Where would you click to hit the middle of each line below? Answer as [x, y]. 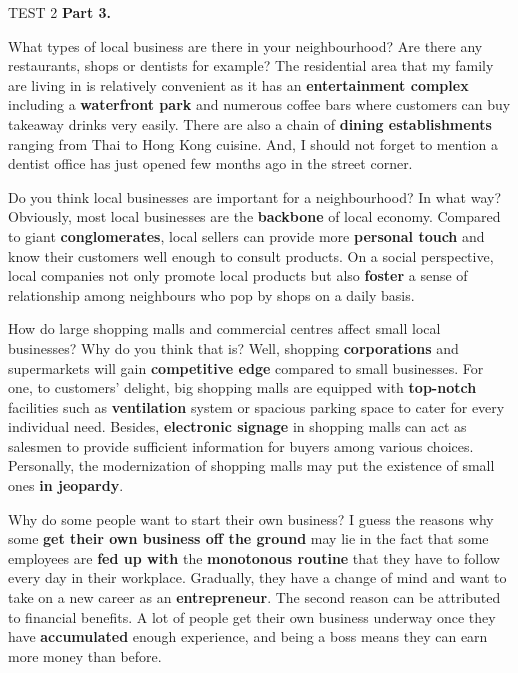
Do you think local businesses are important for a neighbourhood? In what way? [255, 196]
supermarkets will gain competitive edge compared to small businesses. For [246, 367]
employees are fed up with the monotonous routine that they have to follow [254, 557]
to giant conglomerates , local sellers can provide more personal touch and [246, 235]
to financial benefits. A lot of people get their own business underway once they [252, 616]
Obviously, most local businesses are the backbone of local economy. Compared [254, 216]
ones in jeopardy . [66, 485]
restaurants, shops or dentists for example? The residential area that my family [251, 65]
